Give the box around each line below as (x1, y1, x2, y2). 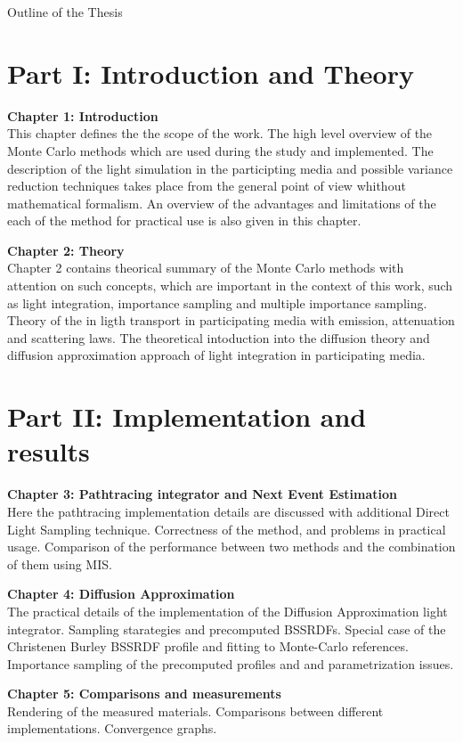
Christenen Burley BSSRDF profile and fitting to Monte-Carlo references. (7, 637, 409, 656)
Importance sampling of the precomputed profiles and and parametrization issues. (7, 654, 454, 673)
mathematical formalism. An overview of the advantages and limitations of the (7, 193, 436, 212)
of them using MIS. (7, 554, 112, 573)
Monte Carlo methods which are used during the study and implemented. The (7, 141, 434, 159)
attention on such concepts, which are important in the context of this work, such (7, 276, 453, 295)
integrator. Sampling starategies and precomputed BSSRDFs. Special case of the (7, 619, 446, 638)
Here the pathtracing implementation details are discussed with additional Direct (7, 502, 450, 520)
